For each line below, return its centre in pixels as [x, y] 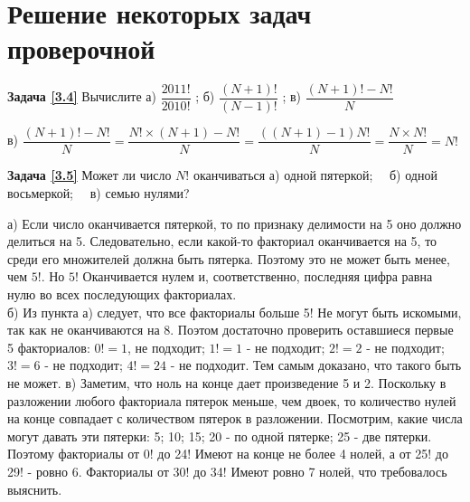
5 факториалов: [49, 347]
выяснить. [35, 489]
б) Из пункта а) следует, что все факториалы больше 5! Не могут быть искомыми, [235, 312]
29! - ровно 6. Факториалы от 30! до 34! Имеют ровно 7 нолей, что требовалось [227, 471]
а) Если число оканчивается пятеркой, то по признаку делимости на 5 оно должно [235, 223]
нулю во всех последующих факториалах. [122, 294]
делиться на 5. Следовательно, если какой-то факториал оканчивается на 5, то [222, 241]
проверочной [81, 48]
